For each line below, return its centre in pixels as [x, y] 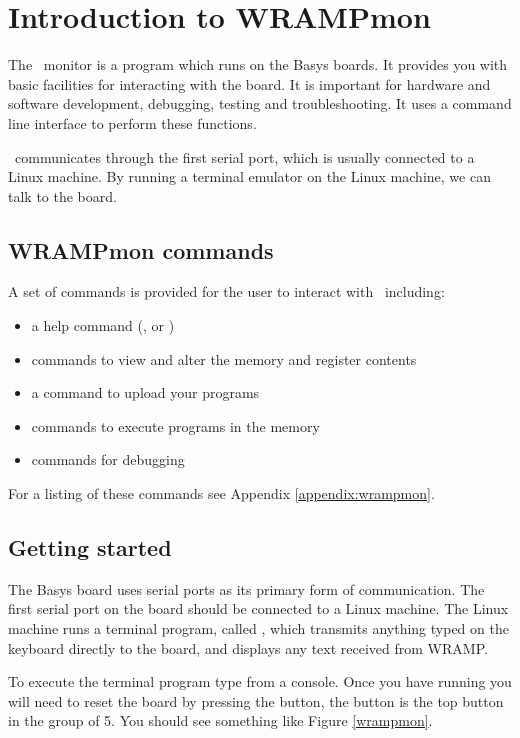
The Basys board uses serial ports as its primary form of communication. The [246, 588]
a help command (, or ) [103, 325]
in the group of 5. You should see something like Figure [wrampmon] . [220, 720]
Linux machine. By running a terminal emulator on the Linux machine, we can [249, 176]
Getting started [90, 547]
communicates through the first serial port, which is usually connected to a [244, 156]
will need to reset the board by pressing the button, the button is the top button [256, 700]
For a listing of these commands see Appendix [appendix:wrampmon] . [221, 493]
